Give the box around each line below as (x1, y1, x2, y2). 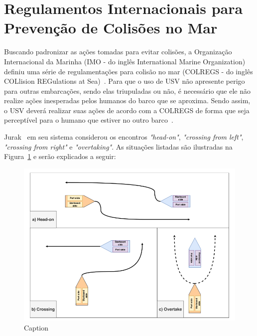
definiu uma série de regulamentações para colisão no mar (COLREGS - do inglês (4, 66, 253, 76)
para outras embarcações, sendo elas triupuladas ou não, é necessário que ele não (4, 85, 251, 96)
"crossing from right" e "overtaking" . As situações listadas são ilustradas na (4, 141, 233, 152)
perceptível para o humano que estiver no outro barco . (4, 115, 173, 125)
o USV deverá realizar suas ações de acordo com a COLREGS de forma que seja (4, 105, 250, 115)
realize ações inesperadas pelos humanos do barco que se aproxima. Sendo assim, (4, 95, 251, 106)
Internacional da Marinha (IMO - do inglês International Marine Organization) (4, 56, 246, 66)
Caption (24, 323, 49, 333)
